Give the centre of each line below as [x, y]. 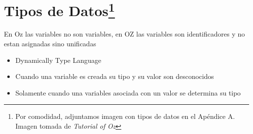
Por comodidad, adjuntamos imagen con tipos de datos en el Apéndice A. [125, 116]
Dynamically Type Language [58, 60]
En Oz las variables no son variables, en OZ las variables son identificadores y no [125, 34]
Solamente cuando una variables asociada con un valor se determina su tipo [128, 92]
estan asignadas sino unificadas [50, 44]
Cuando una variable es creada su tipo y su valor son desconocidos [115, 76]
